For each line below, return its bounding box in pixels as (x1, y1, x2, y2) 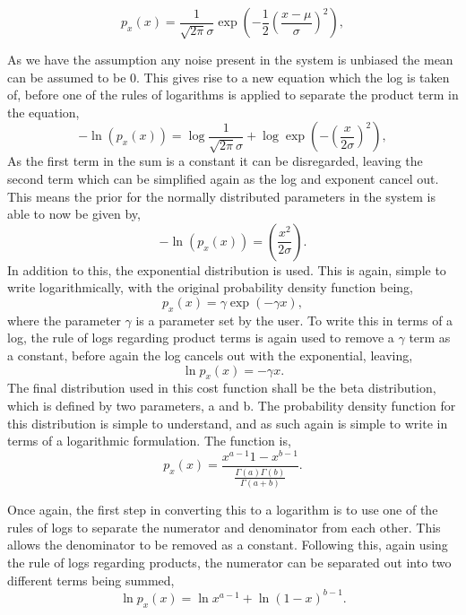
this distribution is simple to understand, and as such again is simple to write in (7, 413, 448, 432)
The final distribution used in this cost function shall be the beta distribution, (7, 378, 436, 397)
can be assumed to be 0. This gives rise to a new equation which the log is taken (7, 67, 450, 86)
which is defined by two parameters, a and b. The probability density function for (7, 395, 456, 414)
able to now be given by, (7, 204, 141, 223)
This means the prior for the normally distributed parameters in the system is (7, 186, 436, 205)
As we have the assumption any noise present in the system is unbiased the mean (7, 50, 453, 68)
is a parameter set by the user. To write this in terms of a (135, 310, 453, 329)
